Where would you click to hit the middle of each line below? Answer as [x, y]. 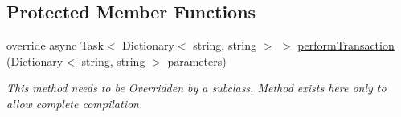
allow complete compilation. [75, 103]
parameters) [197, 61]
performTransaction [346, 45]
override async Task [55, 45]
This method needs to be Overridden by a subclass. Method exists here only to [196, 88]
